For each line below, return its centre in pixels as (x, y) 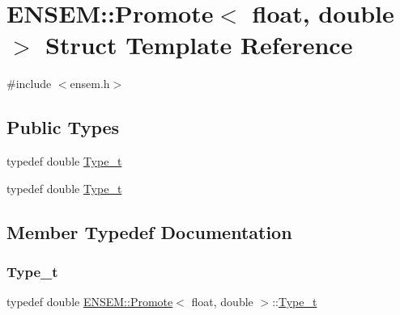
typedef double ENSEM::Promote (90, 302)
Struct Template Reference (199, 45)
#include (29, 84)
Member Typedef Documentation (149, 231)
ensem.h (90, 84)
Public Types (63, 127)
